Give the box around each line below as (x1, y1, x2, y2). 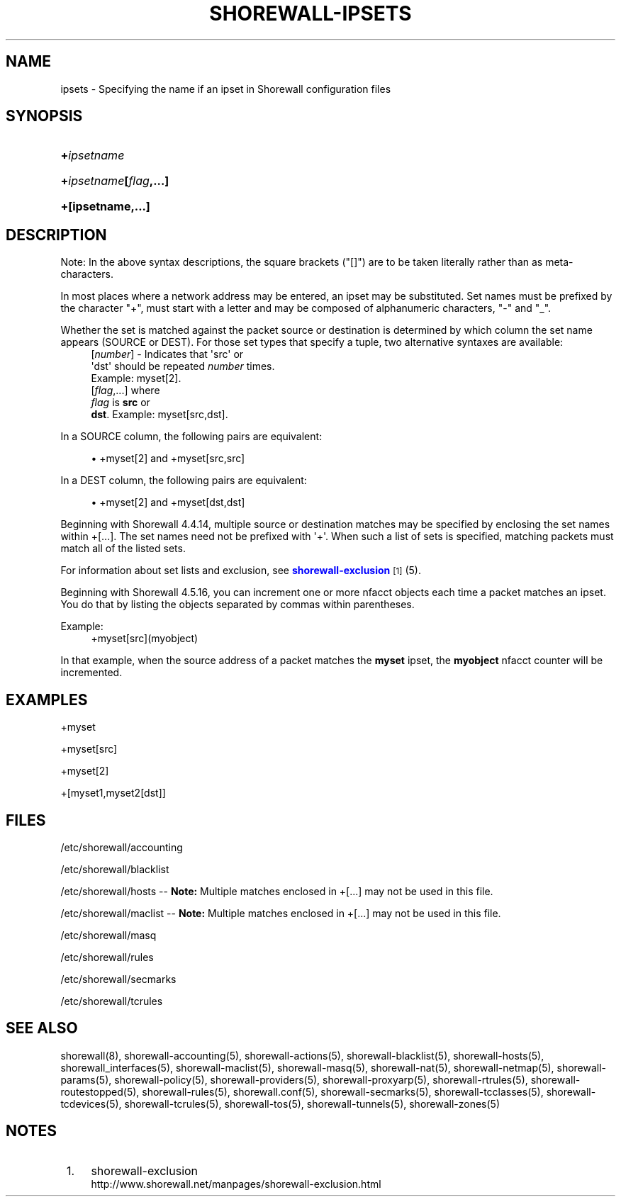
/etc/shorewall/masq (60, 928, 157, 941)
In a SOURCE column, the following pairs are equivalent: (60, 430, 323, 443)
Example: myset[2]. (91, 372, 181, 385)
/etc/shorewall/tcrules (60, 994, 163, 1007)
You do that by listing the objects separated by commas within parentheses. (60, 598, 415, 611)
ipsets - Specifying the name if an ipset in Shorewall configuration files (60, 82, 391, 95)
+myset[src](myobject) (91, 632, 198, 645)
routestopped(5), (60, 1085, 140, 1098)
